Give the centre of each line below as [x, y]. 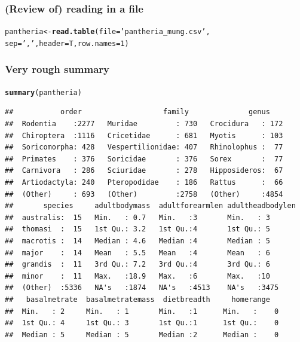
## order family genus [137, 112]
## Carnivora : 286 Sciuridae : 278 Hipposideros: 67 [144, 171]
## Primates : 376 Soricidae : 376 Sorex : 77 [144, 159]
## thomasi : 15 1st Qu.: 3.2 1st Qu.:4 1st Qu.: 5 [137, 229]
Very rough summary [57, 69]
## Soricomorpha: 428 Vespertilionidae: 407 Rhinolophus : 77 [144, 147]
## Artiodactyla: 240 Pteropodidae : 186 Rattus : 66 [144, 182]
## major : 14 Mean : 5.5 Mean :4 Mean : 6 [137, 253]
